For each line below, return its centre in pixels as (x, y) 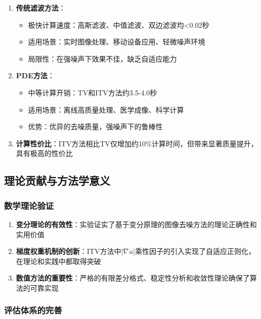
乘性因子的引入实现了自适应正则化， (195, 251)
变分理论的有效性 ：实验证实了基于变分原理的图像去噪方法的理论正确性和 (136, 224)
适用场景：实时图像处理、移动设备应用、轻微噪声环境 (117, 42)
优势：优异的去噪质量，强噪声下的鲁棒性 (95, 126)
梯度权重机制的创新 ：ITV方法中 (69, 251)
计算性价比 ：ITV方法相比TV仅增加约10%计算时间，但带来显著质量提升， (137, 143)
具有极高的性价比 (44, 153)
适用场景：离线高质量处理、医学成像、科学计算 (106, 109)
